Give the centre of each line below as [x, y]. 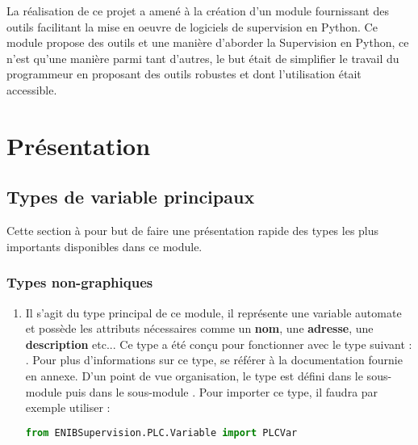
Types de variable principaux [131, 197]
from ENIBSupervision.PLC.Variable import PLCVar [161, 432]
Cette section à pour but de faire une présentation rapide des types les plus [193, 231]
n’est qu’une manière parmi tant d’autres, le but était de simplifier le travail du [203, 58]
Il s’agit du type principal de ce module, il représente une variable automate [213, 312]
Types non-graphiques [80, 282]
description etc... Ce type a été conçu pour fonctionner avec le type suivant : [219, 344]
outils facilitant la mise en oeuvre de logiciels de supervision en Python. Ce [192, 26]
